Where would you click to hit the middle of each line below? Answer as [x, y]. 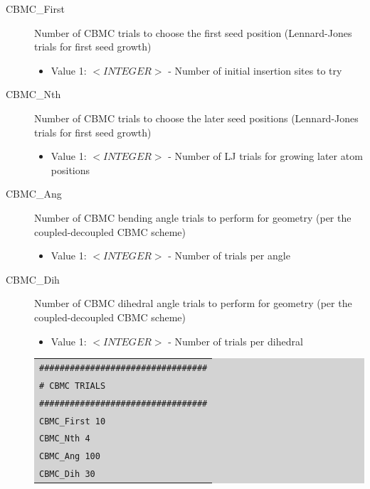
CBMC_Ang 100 [70, 457]
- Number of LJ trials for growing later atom [265, 156]
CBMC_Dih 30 [67, 474]
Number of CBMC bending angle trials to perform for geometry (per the [193, 217]
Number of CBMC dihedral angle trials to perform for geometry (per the [193, 303]
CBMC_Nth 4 [65, 439]
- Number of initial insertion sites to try [255, 70]
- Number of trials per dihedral [236, 341]
